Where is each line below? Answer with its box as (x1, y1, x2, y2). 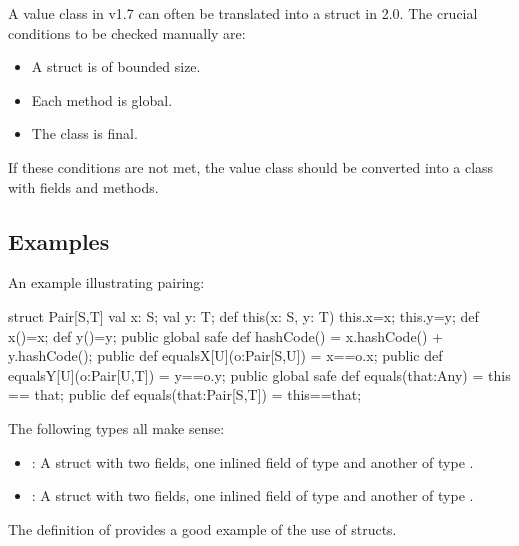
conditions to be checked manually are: (8, 22, 246, 43)
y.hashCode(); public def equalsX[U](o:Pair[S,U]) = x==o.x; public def (8, 345, 443, 366)
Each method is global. (31, 89, 173, 110)
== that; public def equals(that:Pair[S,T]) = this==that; (8, 384, 362, 405)
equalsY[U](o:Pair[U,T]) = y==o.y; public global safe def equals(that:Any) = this (8, 364, 511, 385)
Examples (8, 225, 110, 256)
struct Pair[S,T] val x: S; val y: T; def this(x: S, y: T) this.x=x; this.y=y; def (8, 305, 479, 326)
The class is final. (31, 123, 138, 144)
